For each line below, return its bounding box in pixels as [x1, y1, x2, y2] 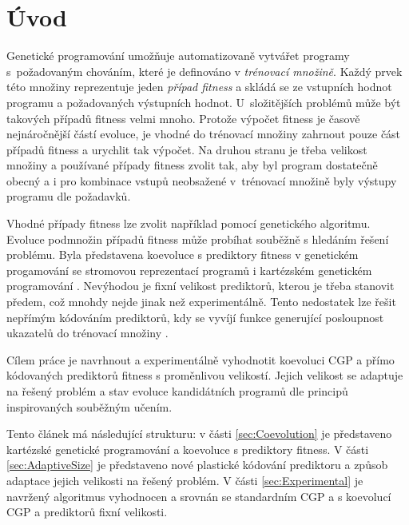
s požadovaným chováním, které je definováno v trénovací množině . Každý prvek [6, 62, 403, 79]
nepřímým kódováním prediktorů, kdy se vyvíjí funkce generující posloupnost [6, 308, 384, 325]
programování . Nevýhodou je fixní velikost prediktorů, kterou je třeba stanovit [6, 277, 395, 294]
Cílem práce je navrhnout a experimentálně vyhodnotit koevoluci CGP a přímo [6, 351, 395, 368]
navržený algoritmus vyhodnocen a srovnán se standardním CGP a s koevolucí [6, 487, 391, 504]
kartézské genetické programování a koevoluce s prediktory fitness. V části [6, 440, 369, 457]
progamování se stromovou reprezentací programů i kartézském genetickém [6, 261, 372, 278]
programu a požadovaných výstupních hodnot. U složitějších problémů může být [6, 93, 401, 110]
